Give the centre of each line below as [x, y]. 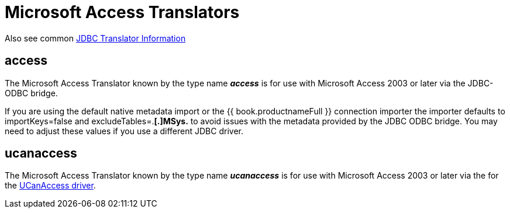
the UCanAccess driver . [50, 186]
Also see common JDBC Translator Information [95, 38]
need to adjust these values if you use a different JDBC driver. [124, 131]
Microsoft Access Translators [122, 12]
